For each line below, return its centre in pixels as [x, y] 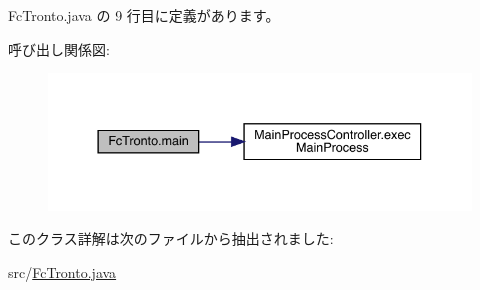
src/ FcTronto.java [62, 271]
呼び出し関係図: [59, 48]
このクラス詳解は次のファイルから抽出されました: [171, 238]
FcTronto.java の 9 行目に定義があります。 [144, 15]
